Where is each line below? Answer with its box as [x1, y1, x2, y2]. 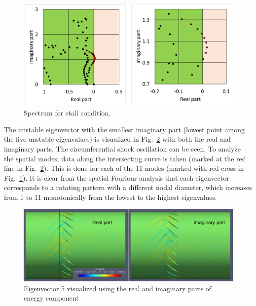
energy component [24, 293, 79, 303]
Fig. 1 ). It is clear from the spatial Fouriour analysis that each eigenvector [4, 172, 229, 183]
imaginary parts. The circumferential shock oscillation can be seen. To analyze [4, 143, 241, 153]
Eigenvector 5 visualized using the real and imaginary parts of [24, 283, 212, 293]
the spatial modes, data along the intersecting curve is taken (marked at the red [4, 153, 246, 163]
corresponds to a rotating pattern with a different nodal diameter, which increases [4, 182, 252, 192]
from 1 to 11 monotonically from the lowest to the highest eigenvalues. [4, 191, 217, 202]
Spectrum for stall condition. [24, 108, 110, 118]
